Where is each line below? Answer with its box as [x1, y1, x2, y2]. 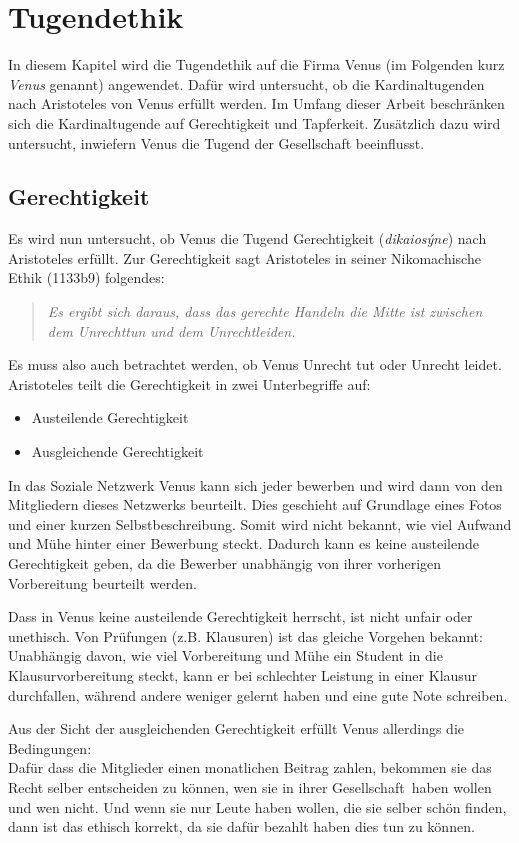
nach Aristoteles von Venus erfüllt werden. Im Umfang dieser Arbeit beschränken [8, 93, 505, 114]
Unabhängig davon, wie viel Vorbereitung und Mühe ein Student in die [8, 645, 443, 666]
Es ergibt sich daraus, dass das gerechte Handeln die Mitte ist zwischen [47, 301, 483, 322]
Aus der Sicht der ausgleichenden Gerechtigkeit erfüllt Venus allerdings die [8, 718, 464, 739]
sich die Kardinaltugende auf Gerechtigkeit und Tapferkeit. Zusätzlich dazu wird [8, 112, 501, 133]
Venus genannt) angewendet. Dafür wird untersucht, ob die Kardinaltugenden [8, 73, 485, 94]
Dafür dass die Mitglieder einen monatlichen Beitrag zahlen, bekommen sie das [8, 757, 492, 778]
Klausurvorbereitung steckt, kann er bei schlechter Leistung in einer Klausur [8, 664, 478, 685]
